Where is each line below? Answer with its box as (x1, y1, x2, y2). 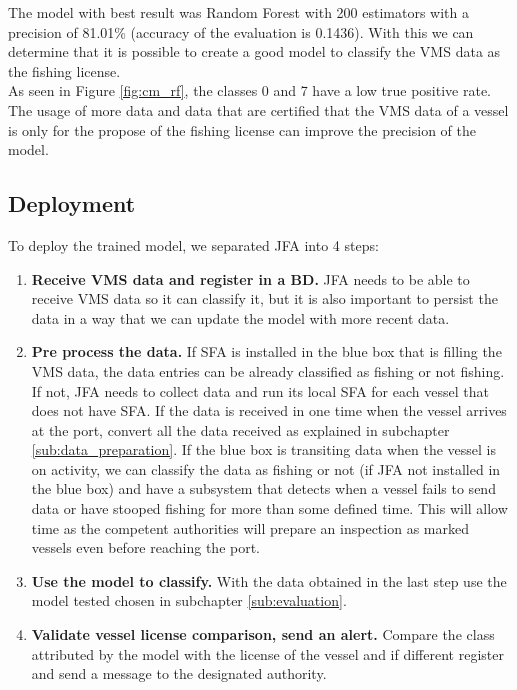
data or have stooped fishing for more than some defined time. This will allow (31, 498, 508, 519)
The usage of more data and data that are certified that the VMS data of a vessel (8, 99, 509, 120)
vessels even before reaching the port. (31, 537, 261, 558)
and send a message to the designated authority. (31, 663, 327, 684)
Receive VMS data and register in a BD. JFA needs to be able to (31, 268, 470, 289)
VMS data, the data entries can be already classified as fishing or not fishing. (31, 360, 505, 381)
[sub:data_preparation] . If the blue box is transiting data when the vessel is (31, 439, 496, 460)
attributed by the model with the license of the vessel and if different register (31, 643, 504, 664)
